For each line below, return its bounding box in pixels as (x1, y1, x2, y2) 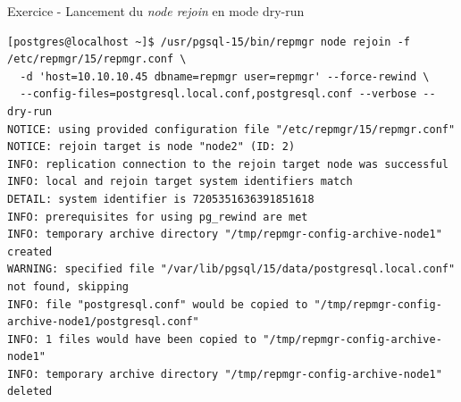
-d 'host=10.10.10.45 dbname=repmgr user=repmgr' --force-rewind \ (20, 70, 430, 83)
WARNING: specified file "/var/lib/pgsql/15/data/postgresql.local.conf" (7, 263, 456, 276)
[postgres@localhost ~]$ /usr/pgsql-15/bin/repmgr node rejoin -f (7, 35, 411, 48)
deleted (7, 385, 53, 398)
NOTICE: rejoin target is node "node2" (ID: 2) (7, 140, 296, 154)
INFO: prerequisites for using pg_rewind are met (7, 210, 308, 223)
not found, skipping (7, 280, 130, 293)
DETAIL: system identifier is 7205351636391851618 (7, 192, 314, 205)
